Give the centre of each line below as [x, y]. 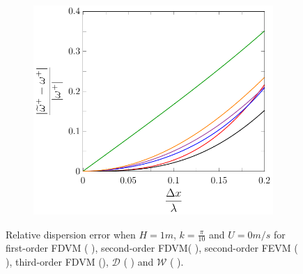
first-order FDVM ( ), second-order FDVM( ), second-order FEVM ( [152, 248]
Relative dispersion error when [71, 234]
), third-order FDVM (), [57, 261]
